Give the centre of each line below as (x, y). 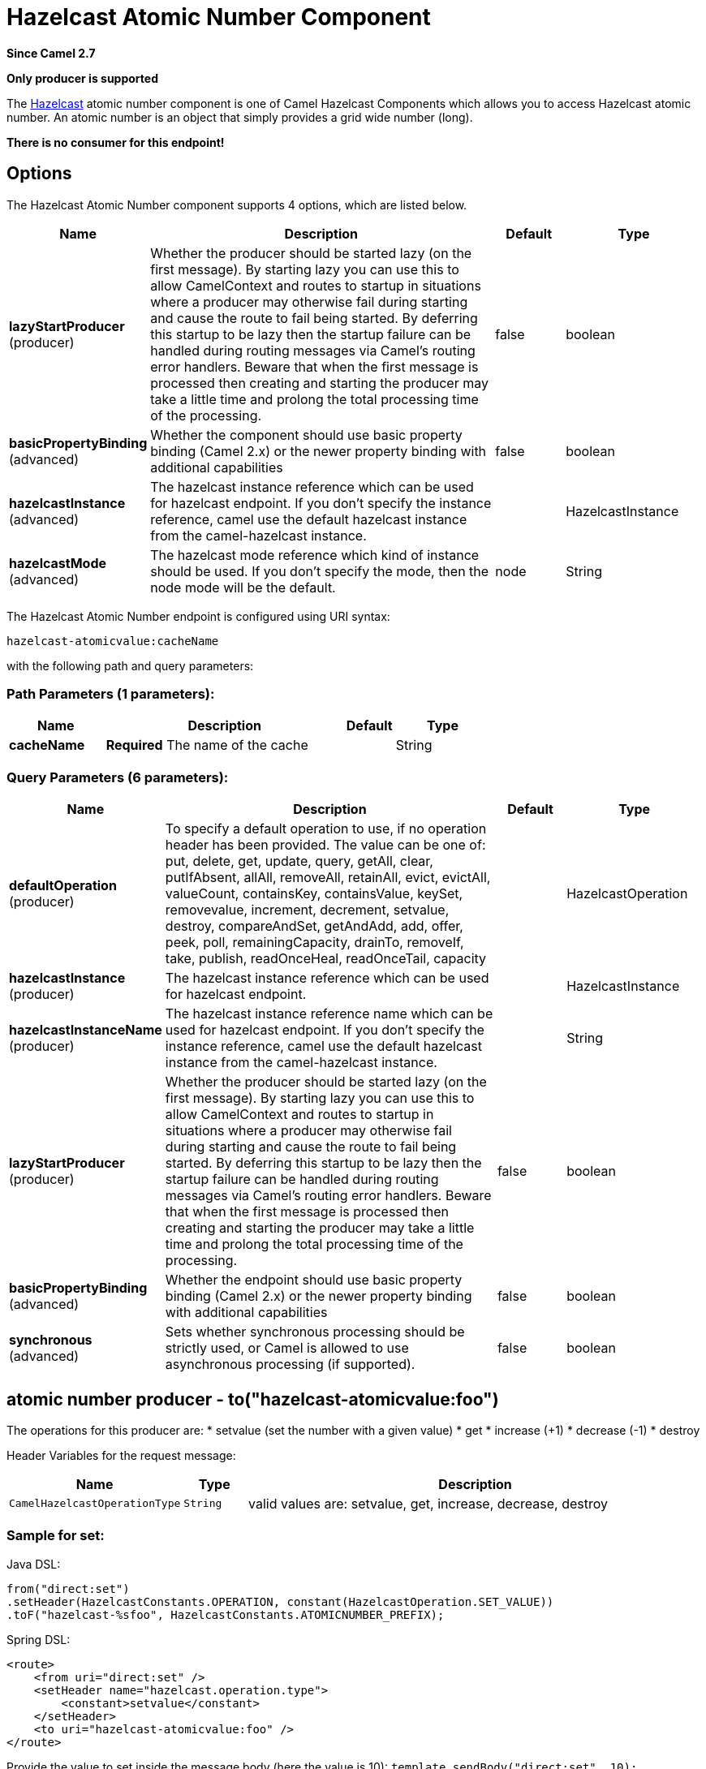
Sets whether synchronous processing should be (315, 1332)
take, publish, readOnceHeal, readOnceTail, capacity (326, 959)
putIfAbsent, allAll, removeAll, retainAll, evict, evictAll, (328, 878)
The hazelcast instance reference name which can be (329, 1014)
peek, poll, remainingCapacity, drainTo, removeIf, (314, 943)
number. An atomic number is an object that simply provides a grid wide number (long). (240, 117)
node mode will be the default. (243, 587)
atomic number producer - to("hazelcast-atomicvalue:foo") (253, 1399)
